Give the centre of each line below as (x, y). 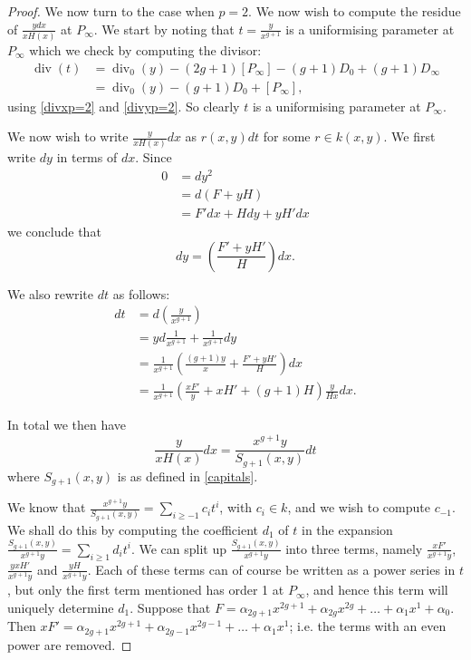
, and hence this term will (377, 590)
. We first (409, 136)
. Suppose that (170, 607)
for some (287, 136)
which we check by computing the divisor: (145, 49)
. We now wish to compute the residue (355, 11)
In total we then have (67, 425)
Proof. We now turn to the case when (111, 11)
